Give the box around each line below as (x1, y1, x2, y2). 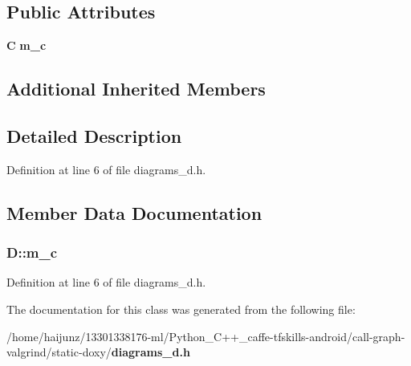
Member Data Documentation (6, 200, 262, 225)
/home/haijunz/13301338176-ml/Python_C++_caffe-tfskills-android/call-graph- (6, 327, 405, 344)
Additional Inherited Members (6, 76, 266, 101)
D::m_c (6, 242, 58, 262)
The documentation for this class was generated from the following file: (6, 300, 356, 317)
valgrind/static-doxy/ (6, 344, 112, 360)
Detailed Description (6, 123, 182, 148)
